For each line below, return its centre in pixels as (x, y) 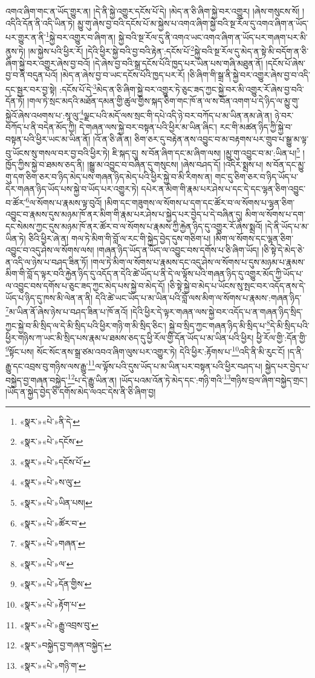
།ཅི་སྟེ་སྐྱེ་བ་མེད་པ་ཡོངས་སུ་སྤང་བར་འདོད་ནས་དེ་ (237, 285)
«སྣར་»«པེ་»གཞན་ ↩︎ (52, 543)
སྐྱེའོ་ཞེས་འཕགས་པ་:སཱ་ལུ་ (43, 115)
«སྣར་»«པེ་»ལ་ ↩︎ (47, 563)
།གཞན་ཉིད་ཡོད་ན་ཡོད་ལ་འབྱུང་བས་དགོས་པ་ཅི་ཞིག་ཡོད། (178, 250)
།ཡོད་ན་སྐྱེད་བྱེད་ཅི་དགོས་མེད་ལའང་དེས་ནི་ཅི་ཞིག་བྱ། (81, 392)
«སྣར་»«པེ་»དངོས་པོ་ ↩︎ (55, 461)
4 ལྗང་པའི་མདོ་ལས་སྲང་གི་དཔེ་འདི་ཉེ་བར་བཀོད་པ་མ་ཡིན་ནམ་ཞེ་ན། (176, 114)
